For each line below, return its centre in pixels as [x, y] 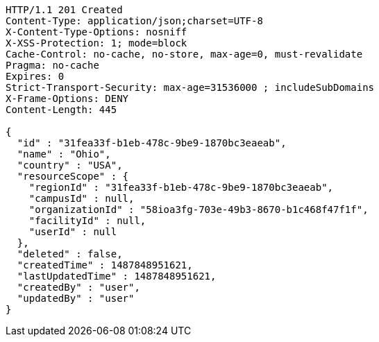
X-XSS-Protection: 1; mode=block [96, 43]
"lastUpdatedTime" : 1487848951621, [117, 276]
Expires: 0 [35, 76]
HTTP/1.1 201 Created [64, 10]
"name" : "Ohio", [64, 154]
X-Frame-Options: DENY [67, 99]
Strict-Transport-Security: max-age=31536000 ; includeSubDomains [190, 87]
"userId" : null [73, 232]
